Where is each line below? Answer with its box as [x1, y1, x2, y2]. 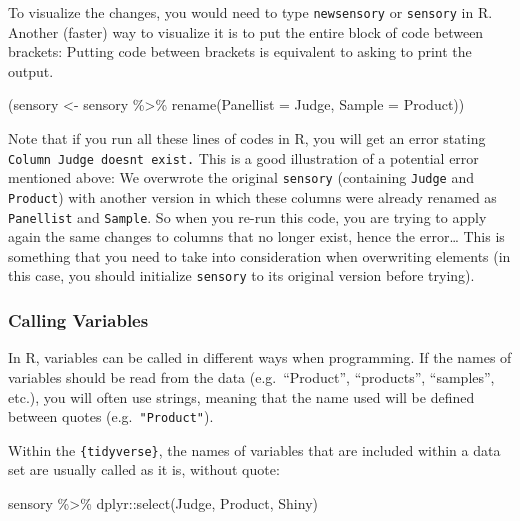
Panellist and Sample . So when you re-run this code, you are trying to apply [8, 206, 487, 227]
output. [8, 60, 54, 81]
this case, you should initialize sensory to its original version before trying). [8, 265, 475, 286]
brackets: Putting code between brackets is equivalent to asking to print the [8, 41, 472, 62]
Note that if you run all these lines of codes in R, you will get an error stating [8, 128, 486, 149]
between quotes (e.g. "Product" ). [8, 406, 214, 427]
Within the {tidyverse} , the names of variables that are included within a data [8, 439, 501, 460]
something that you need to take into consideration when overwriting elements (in [8, 245, 511, 266]
